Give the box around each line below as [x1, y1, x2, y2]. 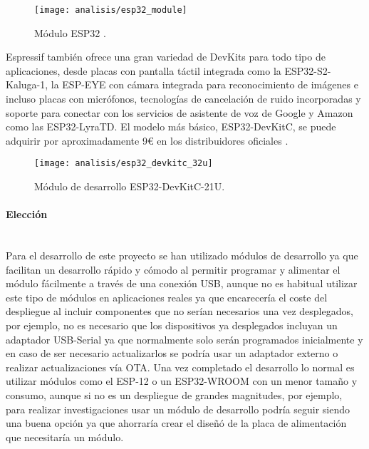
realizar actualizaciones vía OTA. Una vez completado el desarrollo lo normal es [6, 359, 355, 374]
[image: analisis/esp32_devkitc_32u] [34, 158, 213, 169]
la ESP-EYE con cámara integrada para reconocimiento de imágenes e [51, 77, 358, 92]
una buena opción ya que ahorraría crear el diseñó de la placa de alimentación [6, 416, 347, 430]
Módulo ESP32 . [34, 25, 106, 40]
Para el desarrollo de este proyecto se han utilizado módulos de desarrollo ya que [6, 248, 358, 263]
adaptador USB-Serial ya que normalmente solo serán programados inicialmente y [6, 331, 363, 346]
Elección [6, 207, 48, 222]
